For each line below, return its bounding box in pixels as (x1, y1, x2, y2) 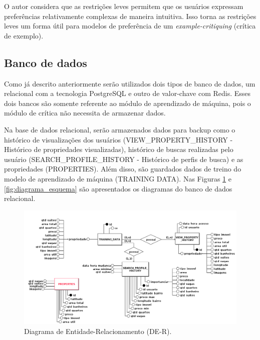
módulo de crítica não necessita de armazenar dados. (4, 107, 166, 118)
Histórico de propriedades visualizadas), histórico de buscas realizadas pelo (4, 144, 233, 154)
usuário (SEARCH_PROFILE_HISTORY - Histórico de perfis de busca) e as (4, 153, 243, 164)
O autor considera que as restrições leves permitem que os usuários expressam (4, 1, 243, 11)
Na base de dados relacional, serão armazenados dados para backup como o (4, 124, 235, 134)
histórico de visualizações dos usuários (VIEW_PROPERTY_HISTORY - (4, 134, 233, 144)
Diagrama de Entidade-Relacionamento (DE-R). (24, 325, 172, 336)
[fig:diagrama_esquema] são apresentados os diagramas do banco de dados (4, 183, 232, 193)
